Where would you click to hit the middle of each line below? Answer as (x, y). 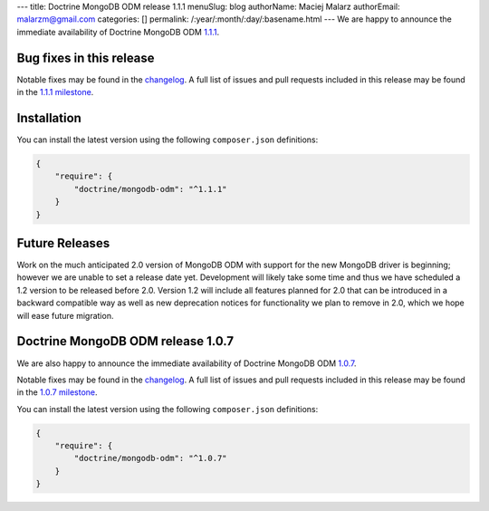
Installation (49, 118)
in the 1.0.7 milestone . (58, 392)
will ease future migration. (65, 315)
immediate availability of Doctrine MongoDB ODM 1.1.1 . (118, 32)
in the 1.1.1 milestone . (55, 92)
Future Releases (63, 243)
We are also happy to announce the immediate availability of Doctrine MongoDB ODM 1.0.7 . (187, 363)
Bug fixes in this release (86, 58)
